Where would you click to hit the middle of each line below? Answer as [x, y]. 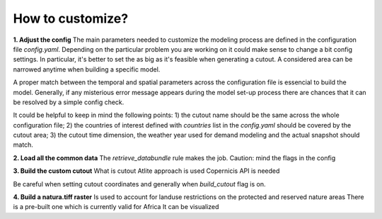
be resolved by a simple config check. [69, 102]
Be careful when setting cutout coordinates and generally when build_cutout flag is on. [139, 184]
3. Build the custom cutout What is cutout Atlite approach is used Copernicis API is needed [146, 171]
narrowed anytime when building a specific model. [87, 69]
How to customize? [71, 18]
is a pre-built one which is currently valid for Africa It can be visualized [116, 207]
